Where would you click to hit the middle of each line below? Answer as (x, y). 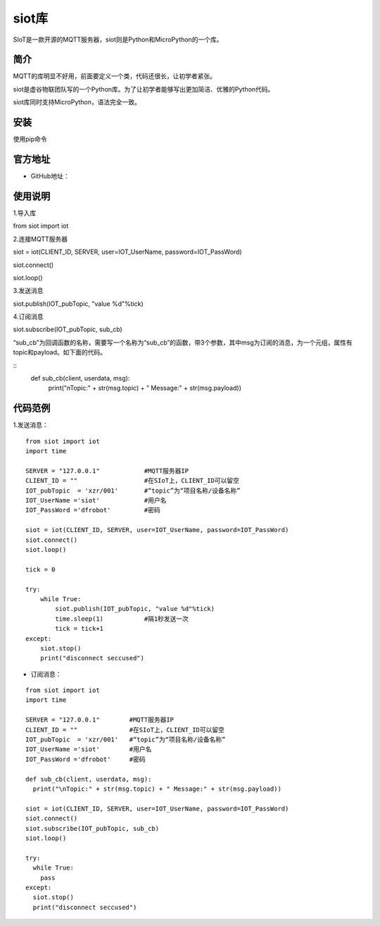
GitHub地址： (50, 176)
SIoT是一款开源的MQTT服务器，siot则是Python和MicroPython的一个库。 (118, 39)
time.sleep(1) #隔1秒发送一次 (122, 619)
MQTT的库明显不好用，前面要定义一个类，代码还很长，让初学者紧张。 (115, 76)
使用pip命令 (30, 139)
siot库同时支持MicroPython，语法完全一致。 (77, 102)
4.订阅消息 (28, 316)
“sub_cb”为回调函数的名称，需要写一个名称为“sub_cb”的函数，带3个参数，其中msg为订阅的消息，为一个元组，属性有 (183, 342)
